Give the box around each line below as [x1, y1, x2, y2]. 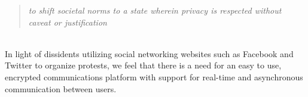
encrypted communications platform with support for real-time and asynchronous [5, 70, 303, 83]
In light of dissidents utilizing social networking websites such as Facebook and [5, 47, 294, 60]
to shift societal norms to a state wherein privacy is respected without [28, 4, 282, 16]
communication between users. [5, 82, 117, 95]
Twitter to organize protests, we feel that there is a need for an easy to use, [5, 59, 282, 71]
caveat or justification [28, 15, 107, 28]
